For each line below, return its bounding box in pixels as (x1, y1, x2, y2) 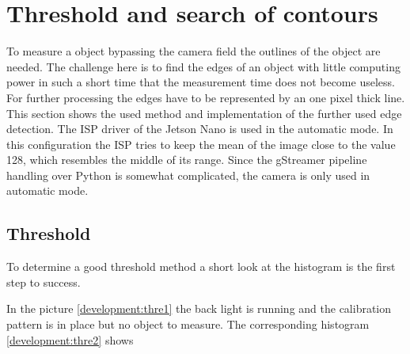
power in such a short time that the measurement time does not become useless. (6, 74, 395, 90)
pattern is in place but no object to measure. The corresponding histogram (6, 316, 370, 333)
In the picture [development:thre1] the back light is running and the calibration (6, 300, 392, 317)
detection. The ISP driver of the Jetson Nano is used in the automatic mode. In (6, 120, 393, 137)
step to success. (6, 273, 81, 290)
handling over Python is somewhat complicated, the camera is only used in (6, 166, 370, 183)
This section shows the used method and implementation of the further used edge (6, 105, 402, 121)
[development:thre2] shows (6, 331, 134, 348)
